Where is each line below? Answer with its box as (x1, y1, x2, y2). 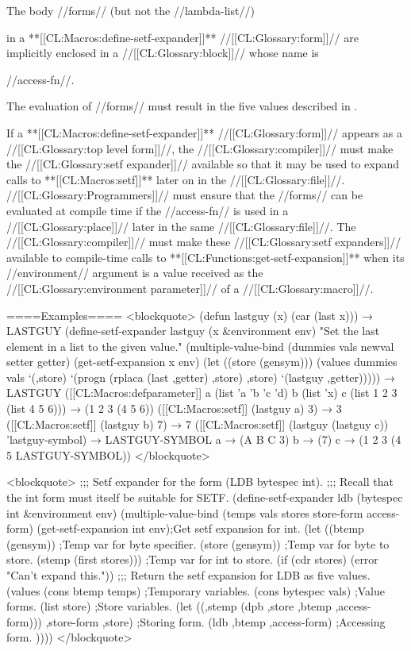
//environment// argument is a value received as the (6, 264, 263, 281)
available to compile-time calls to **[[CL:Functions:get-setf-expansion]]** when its (6, 248, 405, 265)
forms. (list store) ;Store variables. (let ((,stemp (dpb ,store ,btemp (6, 598, 332, 614)
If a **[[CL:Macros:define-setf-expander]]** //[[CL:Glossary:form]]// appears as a (6, 124, 402, 141)
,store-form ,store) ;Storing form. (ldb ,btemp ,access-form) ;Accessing (45, 613, 386, 630)
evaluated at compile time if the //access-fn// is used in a (6, 202, 289, 218)
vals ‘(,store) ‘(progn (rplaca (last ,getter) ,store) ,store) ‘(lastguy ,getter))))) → (6, 368, 395, 385)
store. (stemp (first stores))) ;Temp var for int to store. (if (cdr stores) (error (6, 551, 378, 568)
